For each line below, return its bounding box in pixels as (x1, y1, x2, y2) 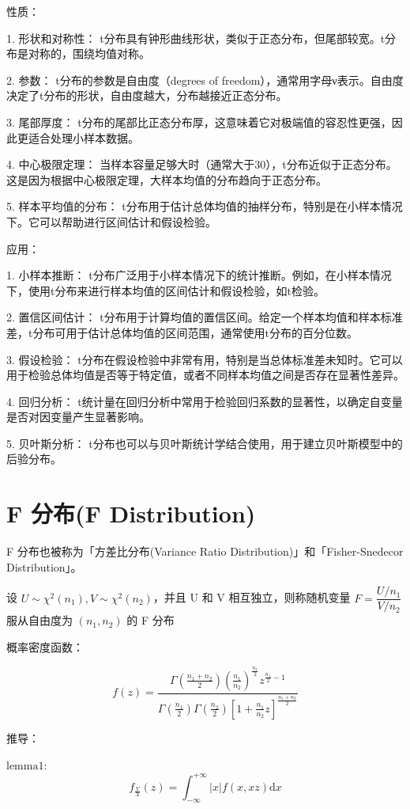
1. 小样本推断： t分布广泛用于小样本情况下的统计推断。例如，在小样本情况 (6, 267, 392, 283)
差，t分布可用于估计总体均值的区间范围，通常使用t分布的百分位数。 (6, 324, 358, 340)
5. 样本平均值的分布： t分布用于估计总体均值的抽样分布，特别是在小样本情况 (6, 198, 403, 215)
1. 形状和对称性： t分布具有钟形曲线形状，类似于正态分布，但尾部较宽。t (6, 29, 386, 46)
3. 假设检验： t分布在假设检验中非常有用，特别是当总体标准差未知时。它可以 (6, 351, 403, 367)
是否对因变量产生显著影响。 (6, 408, 150, 425)
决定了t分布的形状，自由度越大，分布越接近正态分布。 (6, 87, 288, 104)
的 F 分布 (126, 612, 175, 629)
